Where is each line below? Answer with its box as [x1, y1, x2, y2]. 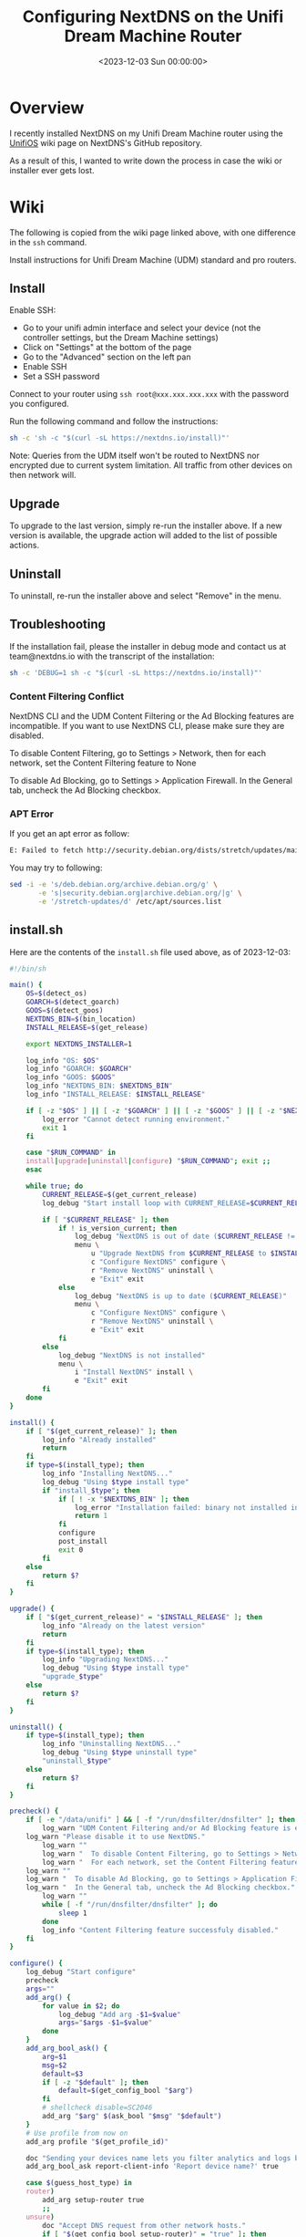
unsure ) [25, 2212, 55, 2221]
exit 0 [57, 1545, 84, 1555]
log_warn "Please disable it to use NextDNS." [25, 1832, 206, 1842]
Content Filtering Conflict [9, 690, 125, 702]
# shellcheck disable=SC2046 [42, 2103, 153, 2113]
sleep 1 [57, 1909, 88, 1918]
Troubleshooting [9, 617, 107, 632]
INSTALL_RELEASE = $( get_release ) [25, 1023, 148, 1032]
